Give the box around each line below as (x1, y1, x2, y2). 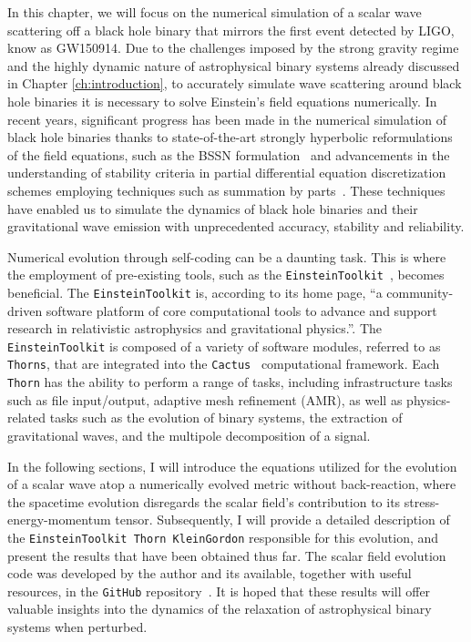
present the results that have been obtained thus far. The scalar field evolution (7, 545, 446, 565)
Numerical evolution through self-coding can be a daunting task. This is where (7, 247, 446, 266)
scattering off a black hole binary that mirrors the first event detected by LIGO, (7, 20, 455, 39)
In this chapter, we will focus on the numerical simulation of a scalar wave (7, 3, 422, 21)
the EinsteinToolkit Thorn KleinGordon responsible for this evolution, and (7, 527, 439, 546)
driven (7, 301, 43, 320)
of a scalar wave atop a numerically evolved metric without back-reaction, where (7, 474, 456, 494)
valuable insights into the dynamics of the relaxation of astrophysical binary (7, 599, 432, 618)
